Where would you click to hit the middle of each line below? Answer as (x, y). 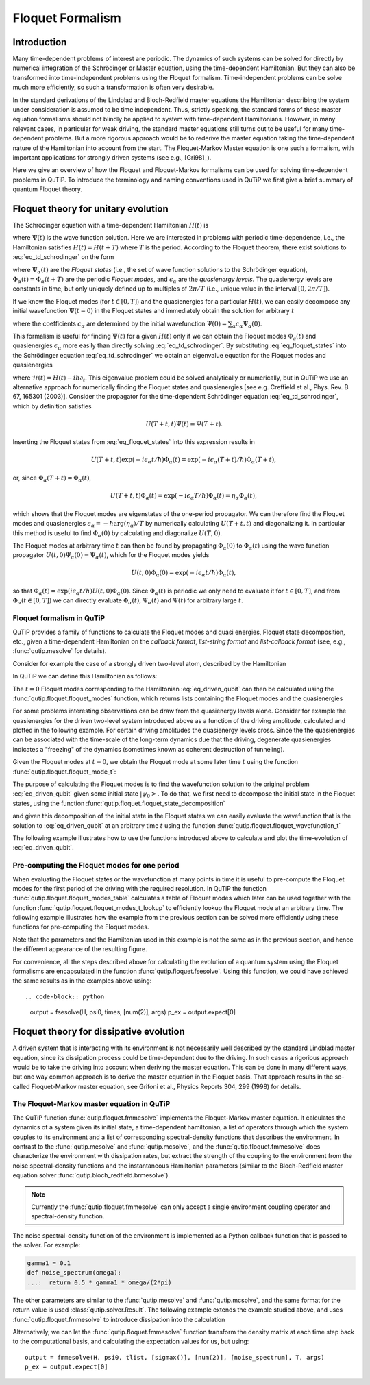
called (21, 1086)
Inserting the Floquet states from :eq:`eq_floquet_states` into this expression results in (134, 442)
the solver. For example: (47, 1245)
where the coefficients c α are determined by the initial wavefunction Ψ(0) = (120, 324)
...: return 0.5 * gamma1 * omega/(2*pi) (99, 1282)
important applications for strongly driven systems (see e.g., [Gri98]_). (112, 157)
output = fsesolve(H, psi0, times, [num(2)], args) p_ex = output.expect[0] (133, 1012)
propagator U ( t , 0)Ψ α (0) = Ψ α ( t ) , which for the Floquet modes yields (111, 556)
